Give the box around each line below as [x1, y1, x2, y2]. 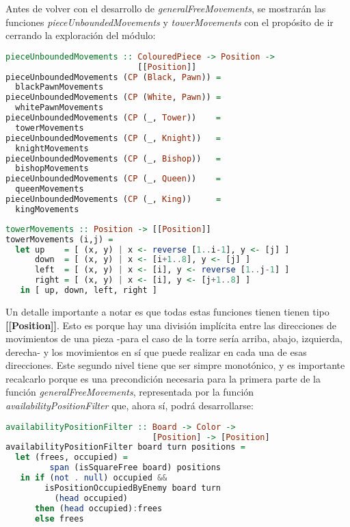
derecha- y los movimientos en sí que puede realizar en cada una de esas [5, 344, 307, 359]
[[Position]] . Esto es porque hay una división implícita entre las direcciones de [5, 318, 337, 332]
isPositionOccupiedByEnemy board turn [44, 483, 221, 493]
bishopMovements [15, 164, 89, 174]
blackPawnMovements [15, 82, 104, 92]
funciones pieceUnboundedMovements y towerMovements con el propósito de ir [5, 14, 334, 29]
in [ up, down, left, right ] [20, 285, 157, 296]
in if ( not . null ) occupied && [20, 473, 167, 483]
